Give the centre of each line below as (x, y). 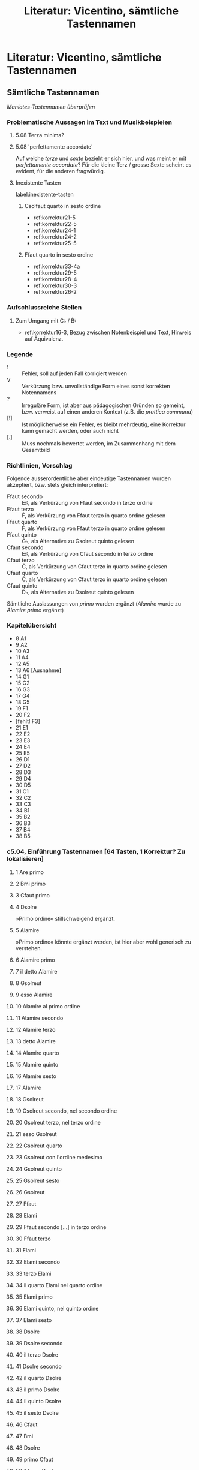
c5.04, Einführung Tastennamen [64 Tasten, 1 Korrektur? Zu (96, 851)
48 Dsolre (28, 1448)
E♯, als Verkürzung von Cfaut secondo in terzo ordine (88, 554)
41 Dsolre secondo (38, 1366)
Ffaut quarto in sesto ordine (59, 255)
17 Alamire (28, 1088)
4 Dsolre (26, 907)
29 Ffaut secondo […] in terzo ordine (61, 1227)
